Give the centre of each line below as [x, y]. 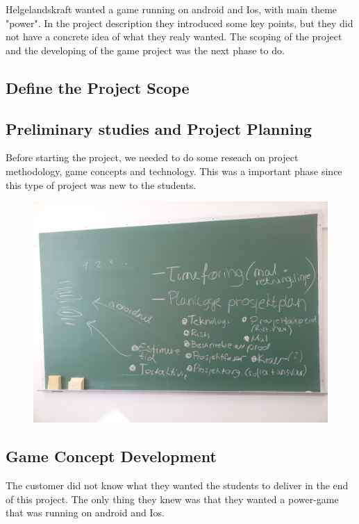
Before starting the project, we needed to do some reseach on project [152, 157]
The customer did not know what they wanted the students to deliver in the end [177, 485]
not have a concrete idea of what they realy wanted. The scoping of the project [174, 36]
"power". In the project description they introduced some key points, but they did [179, 23]
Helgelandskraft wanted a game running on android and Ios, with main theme [172, 9]
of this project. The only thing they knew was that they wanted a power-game [172, 499]
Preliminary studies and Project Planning [159, 128]
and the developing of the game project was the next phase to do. [145, 50]
